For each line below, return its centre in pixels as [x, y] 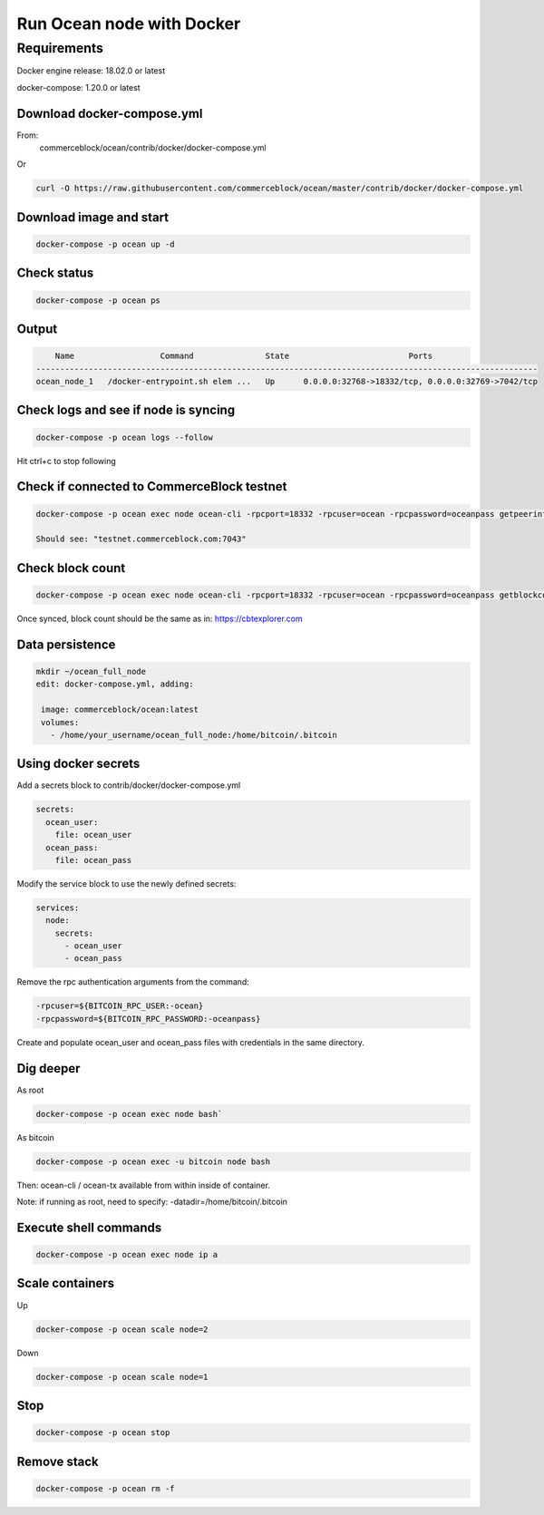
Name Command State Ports [244, 356]
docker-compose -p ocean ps [98, 300]
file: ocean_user [93, 835]
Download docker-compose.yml [110, 113]
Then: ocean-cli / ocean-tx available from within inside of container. [144, 1185]
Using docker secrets [78, 764]
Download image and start [93, 217]
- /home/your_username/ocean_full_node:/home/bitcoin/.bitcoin [194, 735]
